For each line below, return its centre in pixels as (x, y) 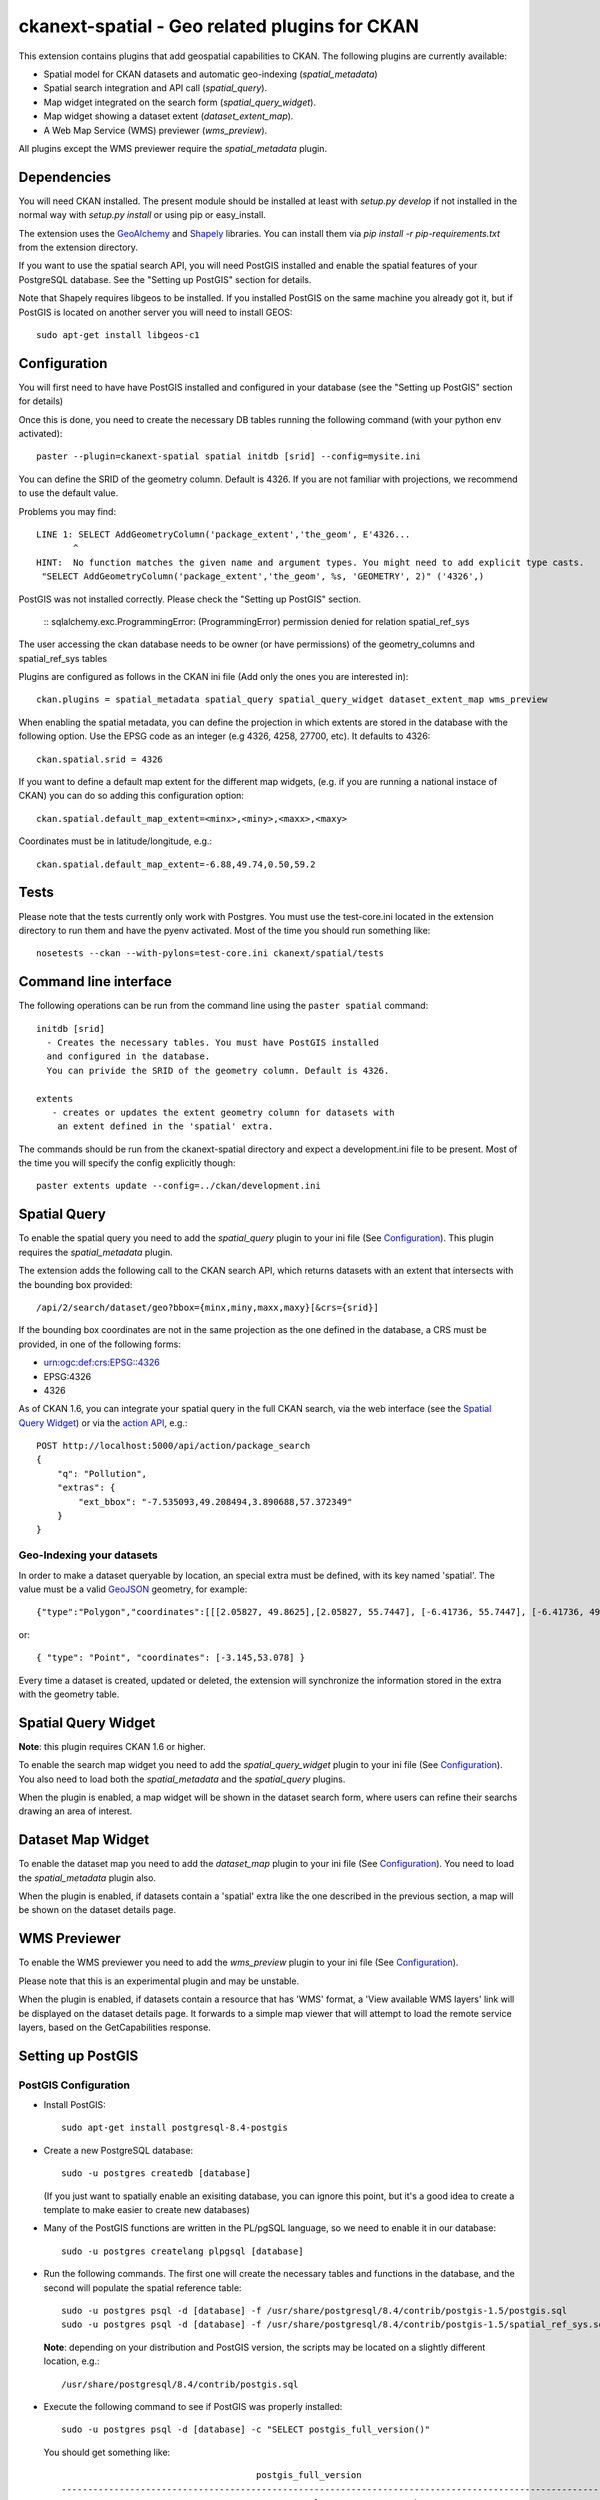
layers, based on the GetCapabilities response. (115, 2027)
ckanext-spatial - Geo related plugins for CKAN (219, 26)
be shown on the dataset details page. (97, 1910)
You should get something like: (107, 2452)
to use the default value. (68, 493)
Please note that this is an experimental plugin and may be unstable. (159, 1981)
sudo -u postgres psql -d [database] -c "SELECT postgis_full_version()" (246, 2429)
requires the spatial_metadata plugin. (96, 1252)
